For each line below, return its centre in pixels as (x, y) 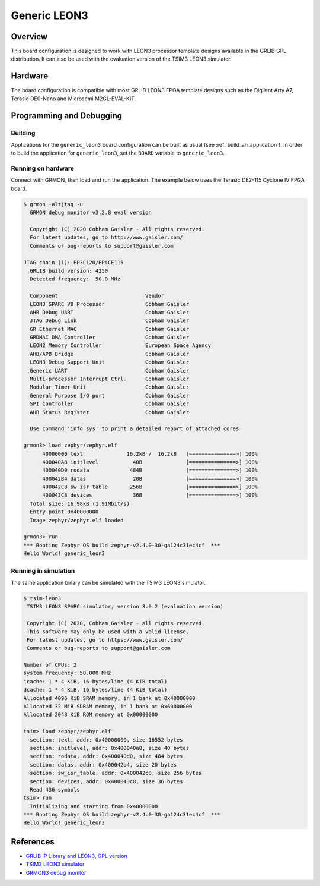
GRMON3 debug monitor (56, 872)
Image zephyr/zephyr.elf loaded (77, 520)
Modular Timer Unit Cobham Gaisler (110, 387)
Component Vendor (97, 296)
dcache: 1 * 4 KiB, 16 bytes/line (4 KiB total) (95, 690)
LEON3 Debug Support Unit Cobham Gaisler (110, 362)
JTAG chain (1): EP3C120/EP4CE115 (73, 262)
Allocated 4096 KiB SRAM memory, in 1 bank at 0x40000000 (109, 698)
